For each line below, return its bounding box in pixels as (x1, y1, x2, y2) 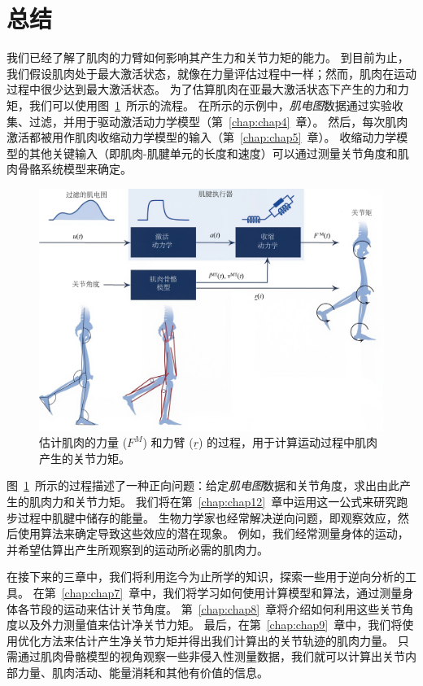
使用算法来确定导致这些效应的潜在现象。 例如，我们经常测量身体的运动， (17, 525, 409, 542)
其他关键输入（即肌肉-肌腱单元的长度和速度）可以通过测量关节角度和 (28, 144, 398, 161)
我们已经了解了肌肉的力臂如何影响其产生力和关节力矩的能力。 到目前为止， (7, 49, 409, 66)
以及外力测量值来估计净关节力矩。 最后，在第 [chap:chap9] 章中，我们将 (17, 616, 403, 633)
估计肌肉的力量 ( (39, 434, 128, 451)
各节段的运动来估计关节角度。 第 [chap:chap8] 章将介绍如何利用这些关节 (17, 600, 403, 617)
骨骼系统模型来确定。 (17, 160, 132, 177)
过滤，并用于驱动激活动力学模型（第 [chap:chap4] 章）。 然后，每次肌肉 (28, 112, 408, 129)
